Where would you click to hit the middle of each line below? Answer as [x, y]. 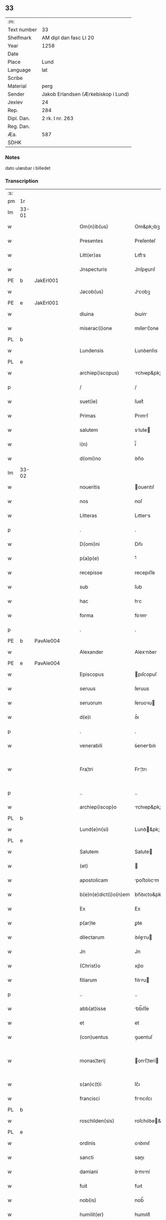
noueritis [90, 487]
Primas [88, 416]
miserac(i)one [96, 328]
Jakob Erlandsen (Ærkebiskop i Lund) [85, 94]
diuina [87, 314]
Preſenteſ [145, 241]
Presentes [91, 241]
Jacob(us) [92, 292]
